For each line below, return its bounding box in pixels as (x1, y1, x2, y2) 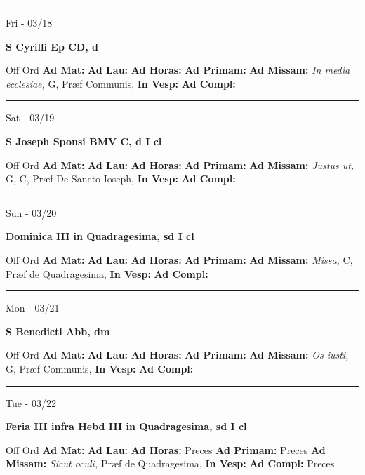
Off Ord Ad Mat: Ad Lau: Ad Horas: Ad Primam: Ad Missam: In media (6, 62, 350, 77)
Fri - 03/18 (6, 15, 53, 29)
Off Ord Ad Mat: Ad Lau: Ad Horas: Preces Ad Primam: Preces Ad (6, 442, 326, 457)
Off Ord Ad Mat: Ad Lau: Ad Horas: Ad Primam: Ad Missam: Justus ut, (6, 157, 354, 172)
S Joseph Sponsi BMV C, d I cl (6, 133, 162, 148)
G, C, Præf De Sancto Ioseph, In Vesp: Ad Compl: (6, 171, 236, 186)
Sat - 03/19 (6, 110, 55, 125)
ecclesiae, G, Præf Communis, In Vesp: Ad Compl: (6, 76, 236, 91)
